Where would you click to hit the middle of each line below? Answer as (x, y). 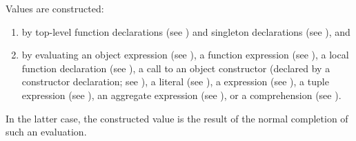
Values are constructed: (55, 8)
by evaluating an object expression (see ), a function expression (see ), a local (185, 55)
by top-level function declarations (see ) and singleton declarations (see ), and (186, 31)
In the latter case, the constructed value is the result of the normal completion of (177, 118)
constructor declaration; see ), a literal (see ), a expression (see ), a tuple (175, 82)
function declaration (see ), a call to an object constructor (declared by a (176, 68)
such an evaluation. (46, 132)
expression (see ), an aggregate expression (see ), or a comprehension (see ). (181, 95)
